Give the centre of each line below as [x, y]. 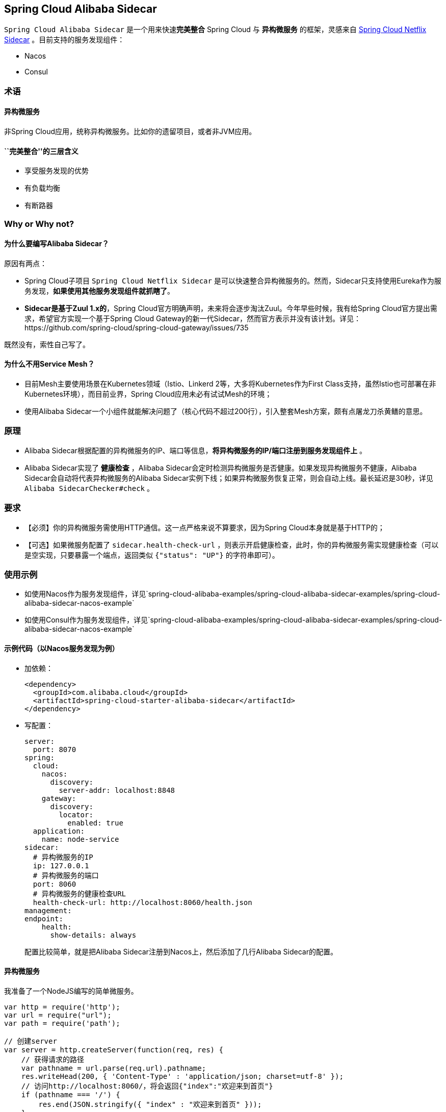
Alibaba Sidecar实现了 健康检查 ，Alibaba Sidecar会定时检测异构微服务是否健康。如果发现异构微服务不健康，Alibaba [221, 468]
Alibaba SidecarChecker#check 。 [89, 488]
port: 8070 [55, 749]
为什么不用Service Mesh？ [49, 364]
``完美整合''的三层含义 [41, 151]
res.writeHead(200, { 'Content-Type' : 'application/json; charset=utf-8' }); [182, 1076]
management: [48, 910]
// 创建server [31, 1041]
